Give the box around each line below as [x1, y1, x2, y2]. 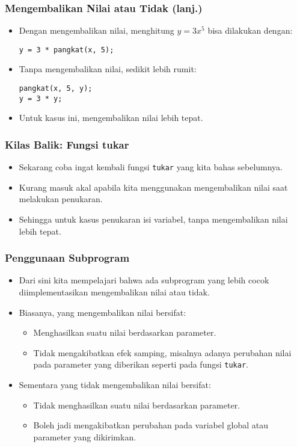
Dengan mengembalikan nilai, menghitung [19, 24, 174, 37]
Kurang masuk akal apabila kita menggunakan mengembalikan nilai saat [19, 180, 288, 193]
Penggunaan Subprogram [5, 250, 130, 265]
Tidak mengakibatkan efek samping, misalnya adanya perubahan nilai [33, 346, 292, 359]
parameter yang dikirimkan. [33, 430, 136, 443]
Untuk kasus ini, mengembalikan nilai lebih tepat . [19, 111, 203, 124]
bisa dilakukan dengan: [207, 24, 293, 37]
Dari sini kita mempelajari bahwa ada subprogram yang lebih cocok [19, 274, 269, 286]
